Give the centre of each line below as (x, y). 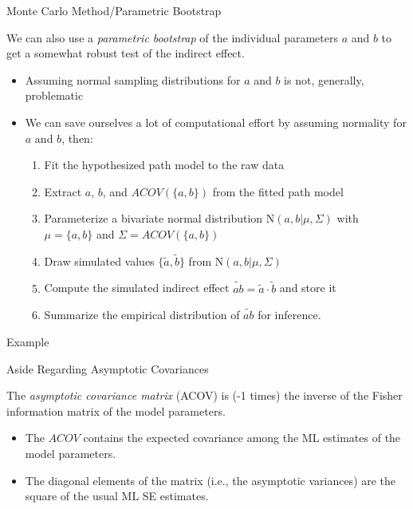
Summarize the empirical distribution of (142, 315)
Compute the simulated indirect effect (137, 288)
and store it (308, 288)
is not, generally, (324, 79)
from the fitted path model (278, 191)
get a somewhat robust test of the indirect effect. (126, 53)
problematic (54, 95)
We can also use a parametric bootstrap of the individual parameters (172, 37)
